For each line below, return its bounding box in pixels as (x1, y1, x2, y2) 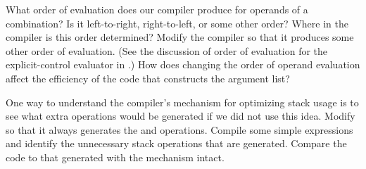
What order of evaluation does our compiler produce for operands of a (6, 2, 308, 16)
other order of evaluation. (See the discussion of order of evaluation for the (6, 43, 328, 58)
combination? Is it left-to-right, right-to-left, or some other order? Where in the (6, 15, 348, 30)
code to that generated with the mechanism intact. (6, 149, 225, 164)
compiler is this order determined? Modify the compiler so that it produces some (6, 30, 354, 44)
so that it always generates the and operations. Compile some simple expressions (6, 122, 353, 137)
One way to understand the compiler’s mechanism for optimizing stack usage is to (6, 94, 359, 109)
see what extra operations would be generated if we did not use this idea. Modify (6, 108, 355, 123)
